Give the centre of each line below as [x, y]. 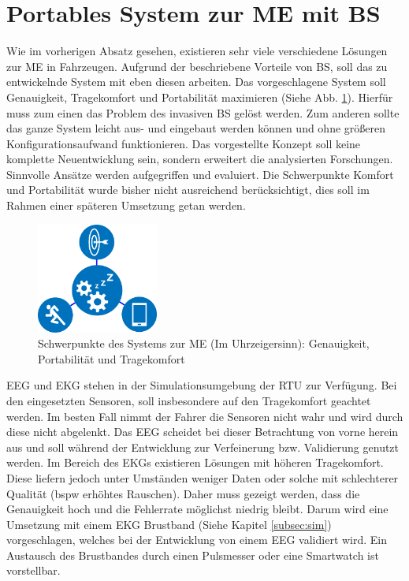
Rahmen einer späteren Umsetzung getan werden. [126, 205]
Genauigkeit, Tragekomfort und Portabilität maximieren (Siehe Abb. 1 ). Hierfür [200, 97]
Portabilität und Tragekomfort [112, 358]
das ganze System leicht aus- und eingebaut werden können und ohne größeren [196, 128]
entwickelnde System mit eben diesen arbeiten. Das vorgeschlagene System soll [196, 82]
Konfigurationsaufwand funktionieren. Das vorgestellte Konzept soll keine [184, 143]
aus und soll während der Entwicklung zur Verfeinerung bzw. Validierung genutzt [203, 447]
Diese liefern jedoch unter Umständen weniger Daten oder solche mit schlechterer [203, 477]
